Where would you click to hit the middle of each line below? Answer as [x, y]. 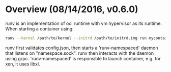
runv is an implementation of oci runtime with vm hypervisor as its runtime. [83, 23]
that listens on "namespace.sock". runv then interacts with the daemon [80, 53]
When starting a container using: [39, 28]
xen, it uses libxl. [23, 64]
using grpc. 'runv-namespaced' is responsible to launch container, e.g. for [83, 58]
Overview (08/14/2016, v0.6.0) [72, 9]
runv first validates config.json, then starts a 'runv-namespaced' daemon [82, 48]
